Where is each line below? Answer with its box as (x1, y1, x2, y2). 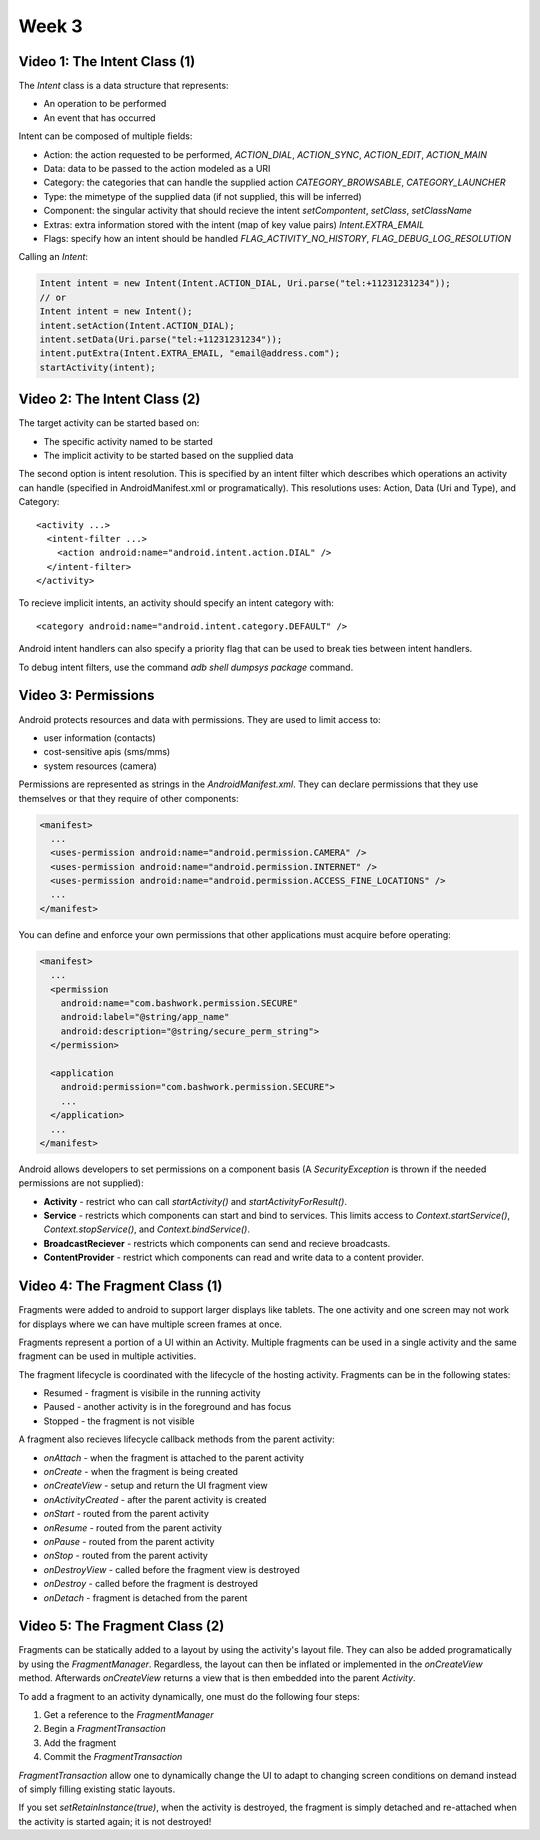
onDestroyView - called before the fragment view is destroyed (43, 1563, 300, 1575)
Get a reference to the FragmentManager (43, 1709, 214, 1721)
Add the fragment (43, 1736, 117, 1749)
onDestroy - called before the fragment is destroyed (43, 1578, 259, 1590)
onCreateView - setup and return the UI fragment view (43, 1480, 269, 1492)
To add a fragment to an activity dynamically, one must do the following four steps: (18, 1690, 360, 1702)
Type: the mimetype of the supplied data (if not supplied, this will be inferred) (43, 190, 362, 202)
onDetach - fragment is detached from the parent (43, 1591, 248, 1604)
